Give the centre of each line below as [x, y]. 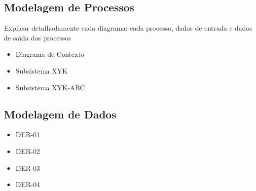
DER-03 [28, 168]
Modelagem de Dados [60, 114]
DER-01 [28, 134]
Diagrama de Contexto [50, 54]
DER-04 [28, 184]
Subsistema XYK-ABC [50, 87]
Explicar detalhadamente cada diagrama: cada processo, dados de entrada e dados [128, 28]
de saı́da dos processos [38, 37]
